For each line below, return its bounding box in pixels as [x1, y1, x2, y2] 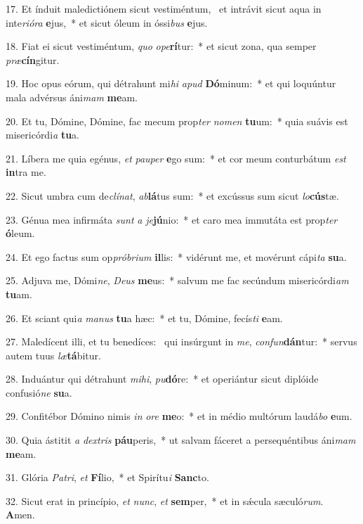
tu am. [6, 286, 32, 301]
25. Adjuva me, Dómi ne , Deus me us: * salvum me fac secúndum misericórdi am [6, 273, 349, 288]
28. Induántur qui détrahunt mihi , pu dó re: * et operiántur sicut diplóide [6, 371, 319, 386]
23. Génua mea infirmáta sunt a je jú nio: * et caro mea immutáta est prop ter [6, 212, 338, 226]
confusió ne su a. [6, 385, 72, 400]
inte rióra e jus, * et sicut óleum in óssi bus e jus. [6, 15, 208, 30]
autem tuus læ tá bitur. [6, 347, 101, 362]
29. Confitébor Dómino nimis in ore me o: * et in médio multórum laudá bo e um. [6, 409, 352, 423]
